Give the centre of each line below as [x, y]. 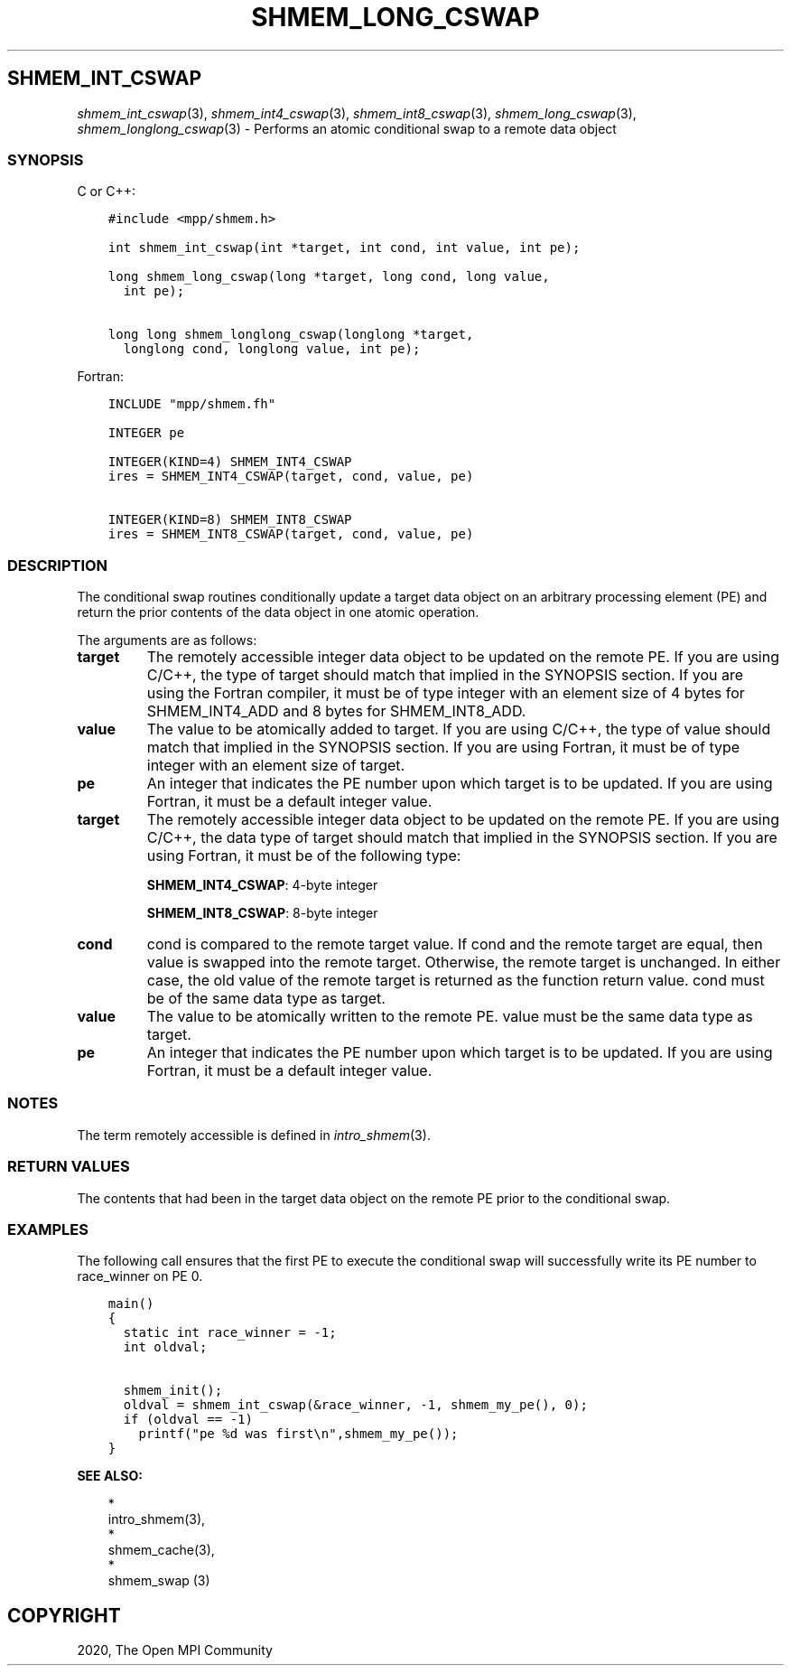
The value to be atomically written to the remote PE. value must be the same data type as [450, 1017]
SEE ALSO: [110, 1476]
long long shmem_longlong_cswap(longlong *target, [291, 335]
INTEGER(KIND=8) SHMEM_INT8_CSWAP [230, 520]
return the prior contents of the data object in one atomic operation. [278, 612]
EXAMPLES [48, 1229]
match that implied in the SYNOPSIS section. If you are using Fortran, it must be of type [443, 748]
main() [131, 1304]
